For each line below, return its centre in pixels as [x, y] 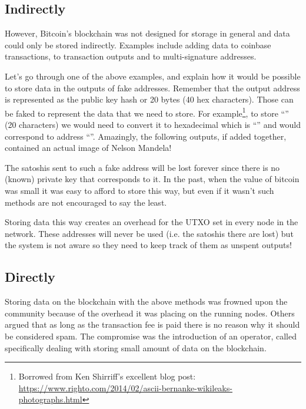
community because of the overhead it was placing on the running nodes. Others [150, 313]
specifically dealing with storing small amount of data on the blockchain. [136, 347]
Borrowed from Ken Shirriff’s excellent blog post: [107, 376]
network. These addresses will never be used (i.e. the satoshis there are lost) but [149, 233]
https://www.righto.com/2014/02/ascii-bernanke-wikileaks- [125, 387]
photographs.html [50, 399]
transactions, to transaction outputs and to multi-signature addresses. [131, 56]
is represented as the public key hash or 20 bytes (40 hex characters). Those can [149, 99]
